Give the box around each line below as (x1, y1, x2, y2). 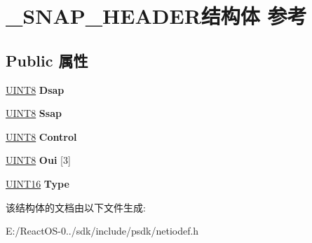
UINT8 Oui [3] (6, 153, 71, 167)
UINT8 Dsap (6, 82, 65, 97)
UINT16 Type (6, 176, 69, 190)
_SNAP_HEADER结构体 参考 (6, 1, 307, 30)
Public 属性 (6, 49, 88, 71)
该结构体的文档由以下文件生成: (6, 200, 146, 214)
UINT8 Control (6, 129, 77, 144)
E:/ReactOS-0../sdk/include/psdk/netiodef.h (6, 223, 199, 238)
